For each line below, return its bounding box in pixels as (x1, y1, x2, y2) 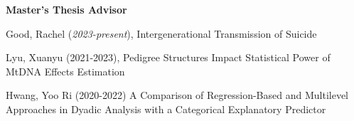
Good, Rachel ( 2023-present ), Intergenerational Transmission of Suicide (6, 26, 317, 41)
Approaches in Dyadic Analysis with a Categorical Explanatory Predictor (6, 101, 326, 116)
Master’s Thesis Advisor (6, 2, 127, 16)
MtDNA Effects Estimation (6, 63, 125, 78)
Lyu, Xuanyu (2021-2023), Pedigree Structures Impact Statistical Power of (6, 50, 331, 65)
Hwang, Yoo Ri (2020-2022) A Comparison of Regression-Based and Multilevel (6, 88, 349, 102)
